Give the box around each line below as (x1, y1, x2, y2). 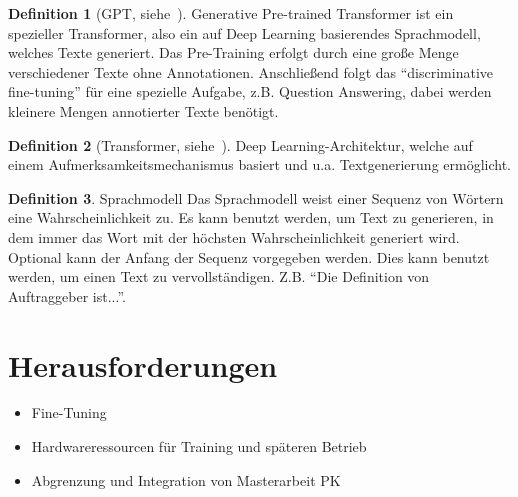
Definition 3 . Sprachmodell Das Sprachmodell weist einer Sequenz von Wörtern (8, 187, 504, 208)
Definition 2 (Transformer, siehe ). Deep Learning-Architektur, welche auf (8, 134, 473, 155)
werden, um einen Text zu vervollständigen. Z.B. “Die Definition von (8, 266, 430, 287)
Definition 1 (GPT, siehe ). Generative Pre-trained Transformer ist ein (8, 3, 454, 23)
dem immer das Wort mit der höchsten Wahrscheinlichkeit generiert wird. (8, 226, 460, 247)
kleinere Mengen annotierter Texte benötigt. (8, 100, 279, 121)
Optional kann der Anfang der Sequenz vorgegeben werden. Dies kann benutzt (8, 246, 490, 267)
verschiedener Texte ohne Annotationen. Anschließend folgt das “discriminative (8, 61, 493, 82)
